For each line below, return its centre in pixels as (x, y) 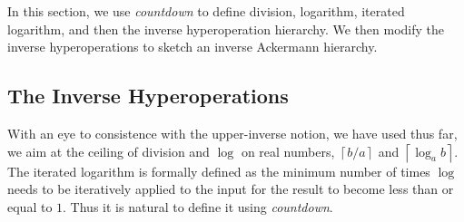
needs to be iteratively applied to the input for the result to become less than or (231, 189)
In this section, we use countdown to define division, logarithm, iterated (206, 11)
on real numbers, (288, 151)
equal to (30, 206)
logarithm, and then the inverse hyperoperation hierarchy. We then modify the (226, 29)
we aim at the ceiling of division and (109, 151)
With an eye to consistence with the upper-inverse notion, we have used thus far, (232, 133)
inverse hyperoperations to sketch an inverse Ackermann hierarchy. (193, 47)
